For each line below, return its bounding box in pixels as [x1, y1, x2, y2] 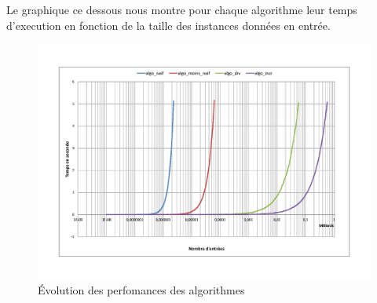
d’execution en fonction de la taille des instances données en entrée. [6, 16, 331, 33]
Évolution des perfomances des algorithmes [38, 282, 245, 298]
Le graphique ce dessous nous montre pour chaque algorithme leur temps [6, 2, 357, 17]
